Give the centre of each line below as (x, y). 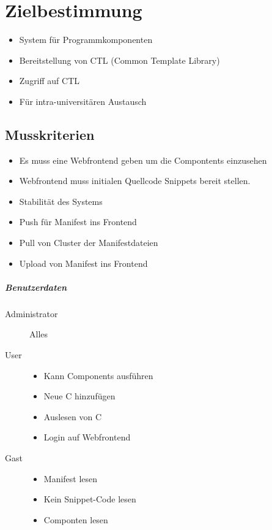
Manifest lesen (71, 478)
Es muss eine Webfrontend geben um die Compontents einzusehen (143, 160)
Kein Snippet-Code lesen (90, 499)
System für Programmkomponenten (86, 40)
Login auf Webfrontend (87, 437)
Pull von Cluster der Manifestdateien (89, 243)
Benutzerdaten (36, 287)
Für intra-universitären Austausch (83, 101)
